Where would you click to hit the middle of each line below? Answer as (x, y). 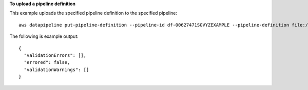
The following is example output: (44, 36)
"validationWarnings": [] (56, 70)
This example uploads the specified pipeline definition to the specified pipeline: (93, 13)
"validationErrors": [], (55, 55)
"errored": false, (47, 62)
